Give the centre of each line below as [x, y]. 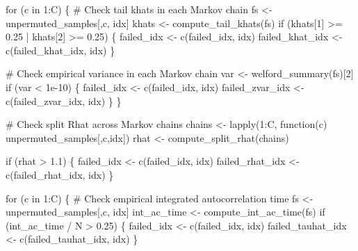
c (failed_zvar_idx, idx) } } [64, 100]
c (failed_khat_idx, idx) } [60, 50]
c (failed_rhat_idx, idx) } [60, 174]
